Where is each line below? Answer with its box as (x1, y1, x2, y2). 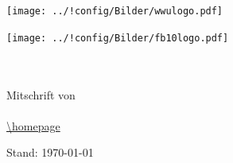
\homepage (6, 117, 60, 134)
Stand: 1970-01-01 (6, 144, 94, 161)
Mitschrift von (6, 86, 76, 103)
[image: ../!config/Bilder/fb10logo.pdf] (6, 32, 229, 44)
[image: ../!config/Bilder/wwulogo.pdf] (6, 6, 223, 17)
